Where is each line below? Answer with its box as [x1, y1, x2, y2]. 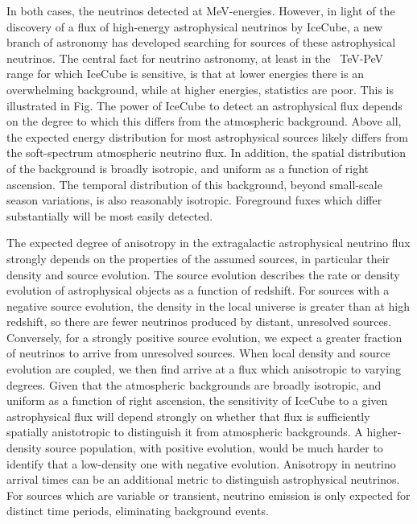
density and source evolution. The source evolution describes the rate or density [6, 266, 400, 283]
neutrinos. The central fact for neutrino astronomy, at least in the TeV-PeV [6, 49, 384, 66]
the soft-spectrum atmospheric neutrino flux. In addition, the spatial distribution [6, 144, 407, 161]
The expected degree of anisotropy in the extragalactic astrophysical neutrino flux [6, 234, 411, 251]
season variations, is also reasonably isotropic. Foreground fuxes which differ [6, 192, 382, 208]
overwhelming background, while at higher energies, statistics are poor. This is [6, 80, 394, 97]
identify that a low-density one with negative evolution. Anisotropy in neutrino [6, 455, 396, 472]
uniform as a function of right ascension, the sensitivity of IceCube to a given [6, 392, 388, 409]
